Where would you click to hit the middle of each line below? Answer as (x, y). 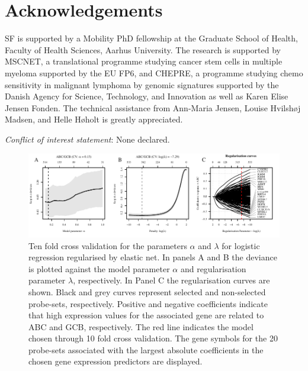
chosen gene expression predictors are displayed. (115, 361)
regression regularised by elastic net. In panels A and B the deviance (153, 257)
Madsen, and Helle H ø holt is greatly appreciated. (94, 119)
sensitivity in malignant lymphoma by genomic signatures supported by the (142, 84)
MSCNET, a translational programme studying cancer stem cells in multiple (144, 61)
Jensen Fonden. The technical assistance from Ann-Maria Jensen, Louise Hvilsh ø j (153, 107)
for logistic (241, 245)
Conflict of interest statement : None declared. (87, 139)
